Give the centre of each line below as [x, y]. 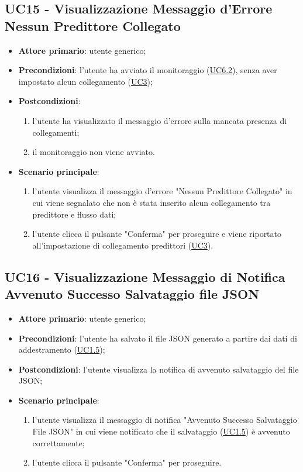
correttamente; [58, 442]
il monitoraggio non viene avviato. [94, 152]
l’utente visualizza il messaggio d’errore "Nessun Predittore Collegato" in [162, 191]
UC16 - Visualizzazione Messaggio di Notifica [145, 276]
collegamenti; [56, 132]
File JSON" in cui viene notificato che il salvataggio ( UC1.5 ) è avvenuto [161, 431]
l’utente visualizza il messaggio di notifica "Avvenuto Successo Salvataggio [165, 420]
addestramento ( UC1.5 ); [62, 349]
